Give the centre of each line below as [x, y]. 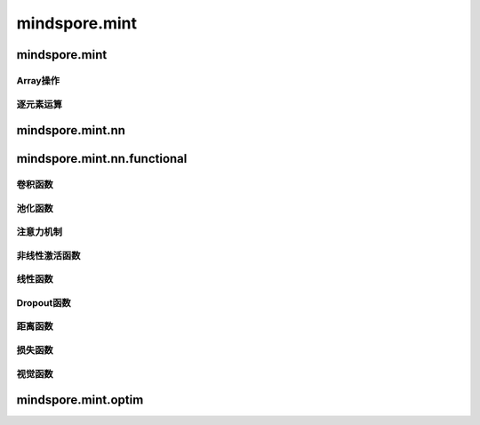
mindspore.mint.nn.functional [102, 159]
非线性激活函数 [48, 255]
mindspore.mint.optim [80, 400]
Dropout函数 [44, 302]
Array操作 [38, 80]
